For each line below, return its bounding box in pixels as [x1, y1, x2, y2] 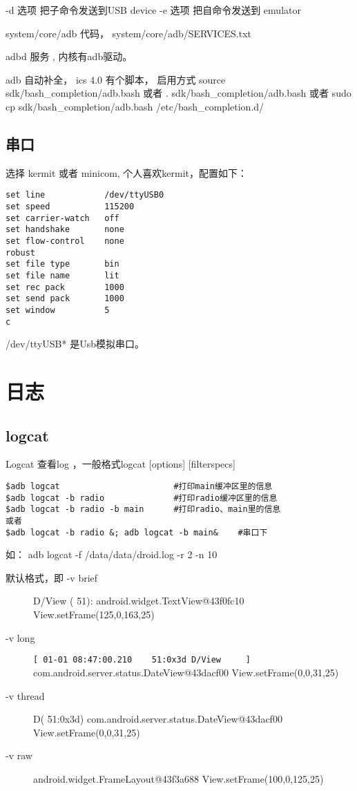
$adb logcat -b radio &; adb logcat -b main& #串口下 [6, 527, 268, 537]
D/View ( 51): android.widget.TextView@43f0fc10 [33, 593, 244, 608]
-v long [6, 630, 35, 645]
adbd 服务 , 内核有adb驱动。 [6, 49, 133, 64]
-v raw [6, 748, 32, 763]
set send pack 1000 [6, 294, 124, 304]
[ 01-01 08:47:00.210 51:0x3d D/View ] [33, 655, 251, 665]
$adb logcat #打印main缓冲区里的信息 [6, 482, 273, 491]
